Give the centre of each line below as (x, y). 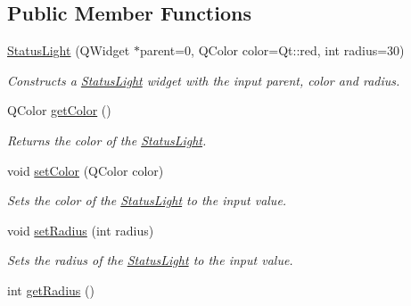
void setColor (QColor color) (86, 170)
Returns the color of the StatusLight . (107, 140)
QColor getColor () (59, 110)
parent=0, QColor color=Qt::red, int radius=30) (272, 50)
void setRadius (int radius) (81, 230)
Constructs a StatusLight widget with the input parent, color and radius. (204, 80)
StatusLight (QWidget (69, 50)
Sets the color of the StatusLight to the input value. (147, 200)
